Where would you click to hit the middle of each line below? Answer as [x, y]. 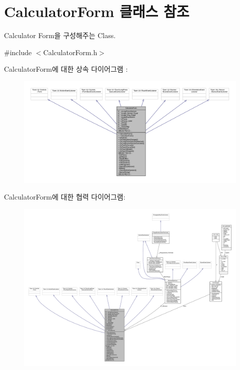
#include [18, 52]
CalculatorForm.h [70, 52]
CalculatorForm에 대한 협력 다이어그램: [65, 197]
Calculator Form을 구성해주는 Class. [60, 35]
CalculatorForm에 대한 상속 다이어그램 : [66, 69]
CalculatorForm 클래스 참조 [97, 11]
